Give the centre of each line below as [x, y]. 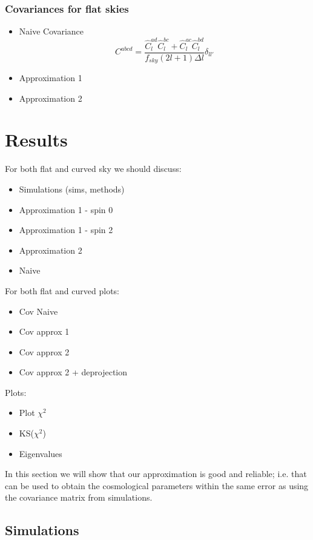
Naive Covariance [51, 31]
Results [36, 140]
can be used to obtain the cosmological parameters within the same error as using [157, 485]
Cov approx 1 [44, 331]
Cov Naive [38, 311]
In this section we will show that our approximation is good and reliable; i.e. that [156, 474]
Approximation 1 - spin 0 [66, 209]
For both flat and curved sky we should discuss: [93, 169]
